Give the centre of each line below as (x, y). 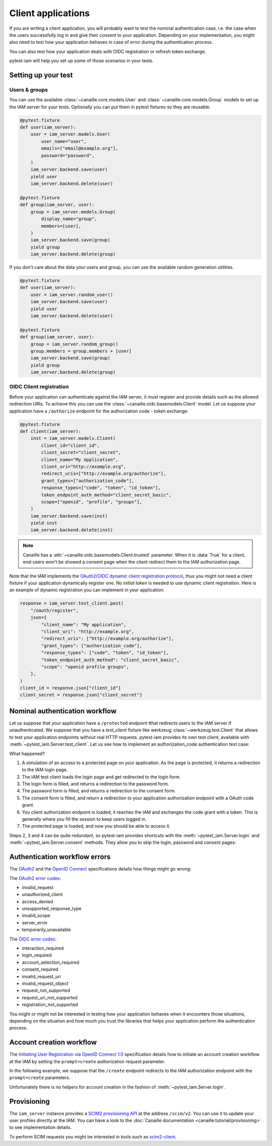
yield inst (44, 523)
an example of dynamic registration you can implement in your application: (87, 590)
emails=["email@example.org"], (80, 148)
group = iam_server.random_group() (74, 344)
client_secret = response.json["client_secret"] (81, 695)
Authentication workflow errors (60, 857)
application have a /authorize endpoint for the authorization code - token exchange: (99, 411)
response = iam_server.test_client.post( (72, 603)
